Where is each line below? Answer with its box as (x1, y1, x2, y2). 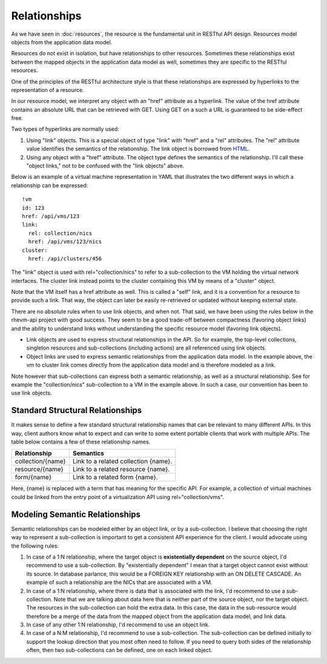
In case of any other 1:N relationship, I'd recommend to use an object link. (26, 621, 210, 628)
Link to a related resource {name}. (73, 465, 170, 474)
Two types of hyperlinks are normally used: (11, 125, 119, 133)
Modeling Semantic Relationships (11, 509, 141, 519)
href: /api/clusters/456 (28, 255, 102, 262)
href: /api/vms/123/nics (28, 238, 102, 245)
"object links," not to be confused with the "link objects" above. (26, 162, 185, 170)
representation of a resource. (11, 86, 84, 93)
